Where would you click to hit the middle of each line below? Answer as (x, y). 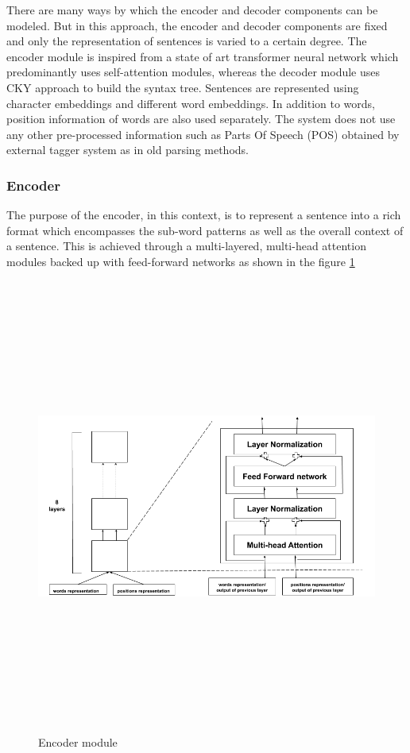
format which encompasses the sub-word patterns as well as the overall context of (205, 230)
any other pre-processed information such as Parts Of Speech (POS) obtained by (203, 134)
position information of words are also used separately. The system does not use (201, 119)
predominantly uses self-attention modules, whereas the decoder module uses (193, 72)
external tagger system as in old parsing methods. (128, 150)
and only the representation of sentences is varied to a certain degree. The (187, 41)
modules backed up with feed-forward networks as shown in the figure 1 (181, 261)
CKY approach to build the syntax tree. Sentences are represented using (183, 87)
